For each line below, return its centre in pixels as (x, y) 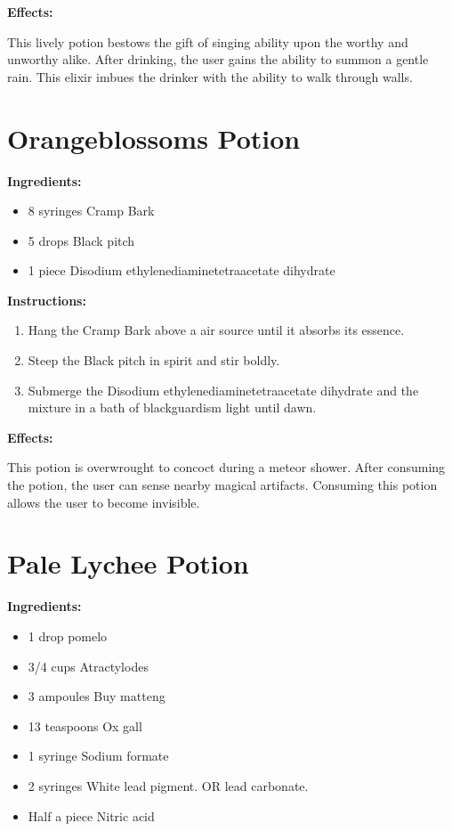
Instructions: (47, 300)
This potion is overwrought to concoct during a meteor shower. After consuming (226, 467)
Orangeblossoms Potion (154, 138)
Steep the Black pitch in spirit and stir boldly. (154, 360)
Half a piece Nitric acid (91, 815)
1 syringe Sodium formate (98, 756)
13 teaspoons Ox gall (85, 725)
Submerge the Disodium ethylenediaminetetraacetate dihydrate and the (223, 390)
